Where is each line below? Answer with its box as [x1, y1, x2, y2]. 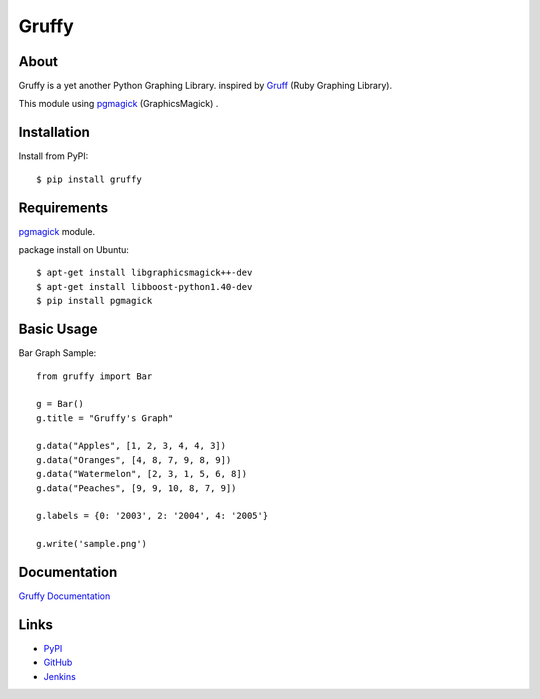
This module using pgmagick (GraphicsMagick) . [18, 98, 219, 110]
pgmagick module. [18, 225, 95, 237]
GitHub [43, 656, 73, 669]
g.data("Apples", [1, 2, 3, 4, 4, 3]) [36, 440, 227, 452]
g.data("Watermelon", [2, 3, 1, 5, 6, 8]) [36, 468, 248, 480]
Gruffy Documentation [18, 590, 111, 602]
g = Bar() [36, 398, 84, 410]
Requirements [18, 199, 109, 216]
